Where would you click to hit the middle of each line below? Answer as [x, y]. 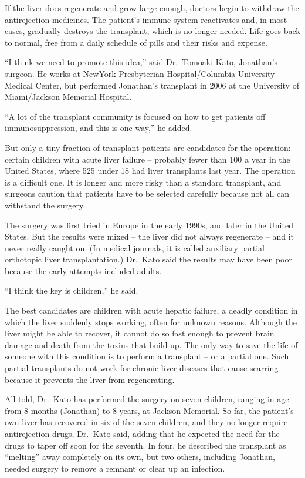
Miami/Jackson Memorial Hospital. [68, 97]
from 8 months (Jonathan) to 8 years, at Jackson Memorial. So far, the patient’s [149, 410]
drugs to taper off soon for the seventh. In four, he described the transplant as [145, 445]
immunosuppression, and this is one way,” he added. [99, 128]
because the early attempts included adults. [83, 270]
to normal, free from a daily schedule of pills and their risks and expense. [136, 42]
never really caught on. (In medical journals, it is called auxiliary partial [135, 248]
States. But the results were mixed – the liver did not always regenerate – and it [149, 236]
